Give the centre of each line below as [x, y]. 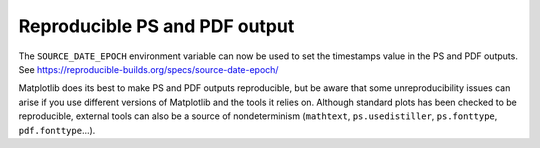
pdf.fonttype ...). [57, 130]
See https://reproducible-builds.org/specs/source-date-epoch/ [148, 69]
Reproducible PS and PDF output [156, 26]
